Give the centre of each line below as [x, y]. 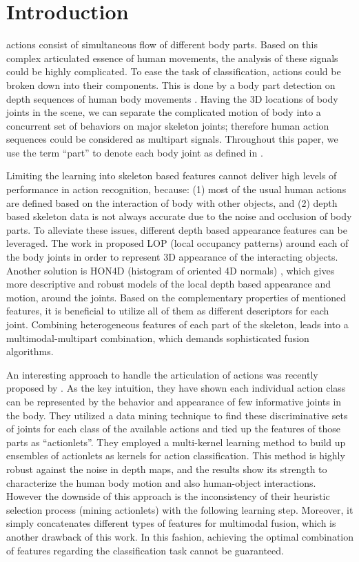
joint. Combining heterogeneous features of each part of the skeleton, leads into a [177, 324]
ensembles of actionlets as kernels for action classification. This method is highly [176, 455]
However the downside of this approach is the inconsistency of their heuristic [168, 496]
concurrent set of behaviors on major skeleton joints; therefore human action [168, 125]
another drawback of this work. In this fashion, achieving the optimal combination [180, 536]
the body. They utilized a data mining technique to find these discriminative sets [177, 415]
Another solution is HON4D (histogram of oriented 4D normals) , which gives [171, 270]
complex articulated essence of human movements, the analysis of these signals [172, 58]
